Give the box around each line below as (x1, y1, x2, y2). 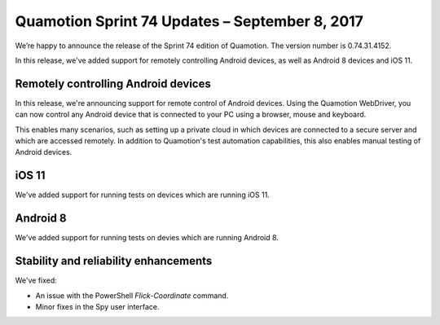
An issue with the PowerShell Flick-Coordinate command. (35, 290, 229, 301)
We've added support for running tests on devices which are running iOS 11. (15, 190, 271, 200)
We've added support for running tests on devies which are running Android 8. (15, 233, 279, 243)
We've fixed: (15, 275, 57, 285)
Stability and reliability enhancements (15, 254, 213, 268)
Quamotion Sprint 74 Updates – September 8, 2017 (15, 12, 364, 30)
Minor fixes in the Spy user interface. (35, 301, 160, 311)
